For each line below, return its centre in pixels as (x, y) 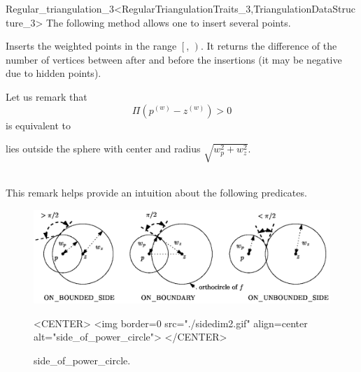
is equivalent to (38, 125)
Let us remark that (47, 96)
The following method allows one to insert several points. (168, 22)
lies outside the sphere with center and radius (103, 149)
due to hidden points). (54, 73)
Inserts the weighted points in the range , (98, 46)
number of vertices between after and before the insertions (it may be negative (174, 59)
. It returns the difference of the (269, 46)
